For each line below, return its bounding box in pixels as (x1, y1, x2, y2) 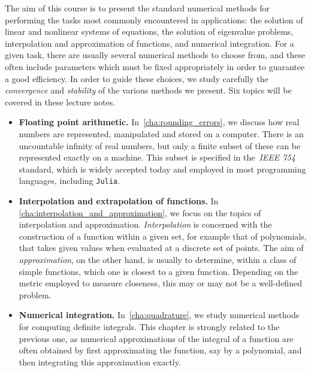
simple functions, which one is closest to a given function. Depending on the (19, 265, 298, 277)
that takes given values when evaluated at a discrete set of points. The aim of (19, 241, 304, 254)
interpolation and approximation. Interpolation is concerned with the (19, 218, 272, 231)
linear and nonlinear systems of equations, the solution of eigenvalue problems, (5, 25, 294, 38)
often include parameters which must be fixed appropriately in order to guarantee (5, 60, 305, 72)
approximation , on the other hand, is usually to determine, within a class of (19, 253, 297, 265)
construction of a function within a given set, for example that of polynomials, (19, 229, 307, 242)
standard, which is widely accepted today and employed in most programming (19, 162, 306, 175)
